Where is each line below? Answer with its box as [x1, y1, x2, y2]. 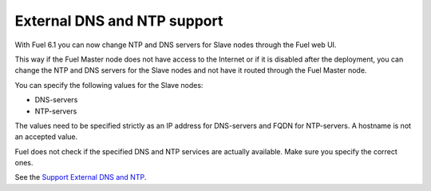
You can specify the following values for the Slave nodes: [14, 80, 204, 90]
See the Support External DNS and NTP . [14, 173, 147, 182]
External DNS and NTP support [14, 12, 223, 30]
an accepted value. [14, 132, 78, 141]
